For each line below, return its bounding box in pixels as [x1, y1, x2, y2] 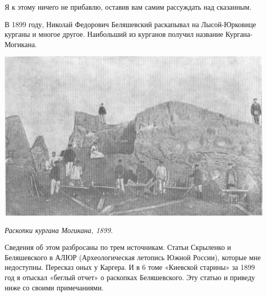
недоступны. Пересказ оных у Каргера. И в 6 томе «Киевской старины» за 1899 [5, 262, 255, 272]
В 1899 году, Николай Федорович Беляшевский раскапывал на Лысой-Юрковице [5, 18, 256, 29]
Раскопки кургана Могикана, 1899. [5, 224, 113, 235]
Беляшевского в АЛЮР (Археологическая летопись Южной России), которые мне [5, 251, 261, 262]
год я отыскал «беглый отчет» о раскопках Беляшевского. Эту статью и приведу [5, 271, 255, 282]
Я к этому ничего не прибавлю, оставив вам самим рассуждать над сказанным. [5, 2, 252, 12]
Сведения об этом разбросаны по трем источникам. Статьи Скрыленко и [5, 242, 231, 252]
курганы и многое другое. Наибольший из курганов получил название [5, 29, 223, 39]
